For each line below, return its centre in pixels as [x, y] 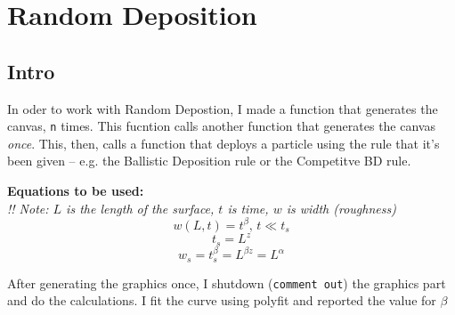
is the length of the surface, [140, 208]
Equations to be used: [76, 191]
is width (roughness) [341, 208]
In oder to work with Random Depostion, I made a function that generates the [223, 108]
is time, [248, 208]
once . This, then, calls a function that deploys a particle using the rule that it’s [223, 143]
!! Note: [28, 208]
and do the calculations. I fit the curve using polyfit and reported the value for [222, 300]
